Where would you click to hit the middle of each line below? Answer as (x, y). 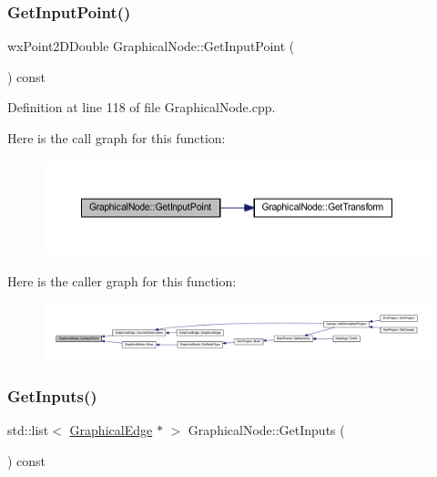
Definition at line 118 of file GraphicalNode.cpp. (142, 107)
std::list (28, 430)
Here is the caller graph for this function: (122, 280)
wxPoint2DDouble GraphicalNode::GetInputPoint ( (151, 46)
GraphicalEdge (111, 430)
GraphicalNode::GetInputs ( (266, 430)
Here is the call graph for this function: (117, 138)
